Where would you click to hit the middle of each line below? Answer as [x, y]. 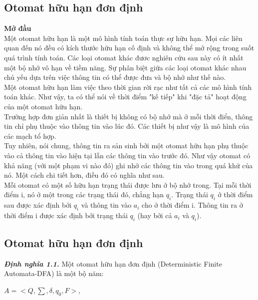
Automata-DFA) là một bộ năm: [54, 273]
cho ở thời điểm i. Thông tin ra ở [192, 205]
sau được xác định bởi [38, 205]
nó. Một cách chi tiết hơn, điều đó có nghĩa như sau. [84, 175]
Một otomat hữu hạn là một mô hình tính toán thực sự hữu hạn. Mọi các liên [123, 38]
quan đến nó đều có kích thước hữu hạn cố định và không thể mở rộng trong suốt [129, 48]
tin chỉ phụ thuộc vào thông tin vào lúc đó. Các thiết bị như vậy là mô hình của [127, 126]
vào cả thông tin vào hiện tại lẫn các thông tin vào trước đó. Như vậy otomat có [127, 155]
